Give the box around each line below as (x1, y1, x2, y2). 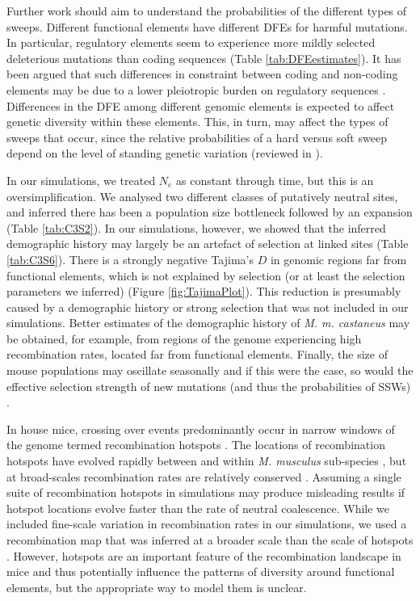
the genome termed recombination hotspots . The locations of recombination (6, 436, 385, 453)
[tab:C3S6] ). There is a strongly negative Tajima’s (6, 250, 254, 267)
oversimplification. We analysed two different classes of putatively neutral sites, (6, 187, 398, 204)
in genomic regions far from (270, 250, 407, 267)
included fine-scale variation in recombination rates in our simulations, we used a (6, 515, 407, 532)
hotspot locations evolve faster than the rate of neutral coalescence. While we (6, 499, 390, 516)
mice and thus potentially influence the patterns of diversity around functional (6, 563, 395, 580)
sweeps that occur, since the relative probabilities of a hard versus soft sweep (6, 128, 387, 145)
